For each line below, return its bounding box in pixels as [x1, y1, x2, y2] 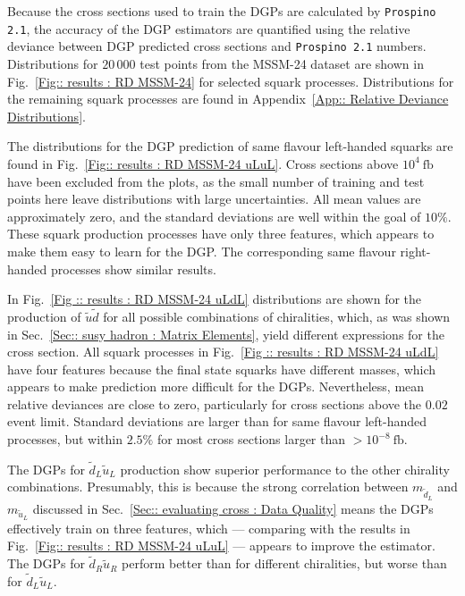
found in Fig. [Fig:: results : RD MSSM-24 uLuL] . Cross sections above [7, 154, 399, 172]
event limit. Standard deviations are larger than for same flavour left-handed [7, 412, 427, 431]
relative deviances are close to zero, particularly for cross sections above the [7, 394, 422, 413]
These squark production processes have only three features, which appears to [7, 224, 435, 243]
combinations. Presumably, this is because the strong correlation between [7, 477, 409, 496]
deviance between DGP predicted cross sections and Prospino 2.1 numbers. [7, 37, 427, 55]
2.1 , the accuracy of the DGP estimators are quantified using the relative [7, 19, 410, 38]
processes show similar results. [51, 259, 216, 278]
